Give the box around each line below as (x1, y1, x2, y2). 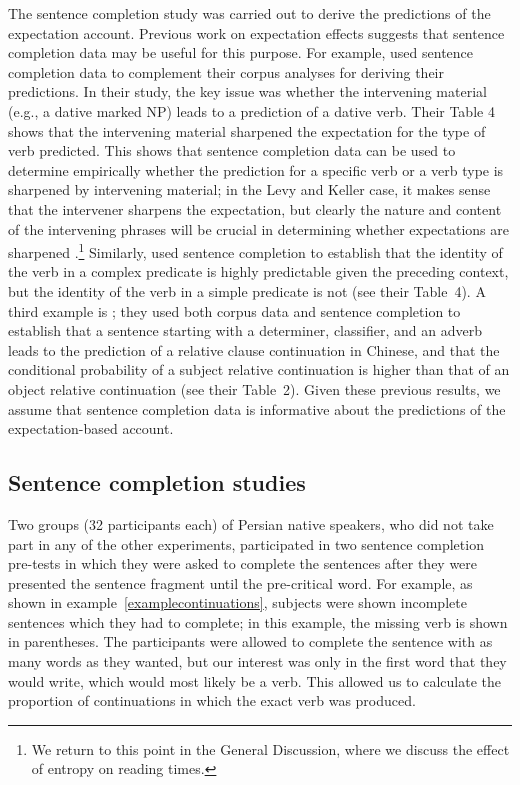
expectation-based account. (8, 418, 174, 439)
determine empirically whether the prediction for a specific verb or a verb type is (8, 159, 504, 180)
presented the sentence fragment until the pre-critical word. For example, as (8, 572, 473, 593)
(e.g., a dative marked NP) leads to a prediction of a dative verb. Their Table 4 (8, 100, 495, 121)
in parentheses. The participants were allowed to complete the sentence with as (8, 631, 493, 652)
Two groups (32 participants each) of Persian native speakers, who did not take (8, 513, 494, 534)
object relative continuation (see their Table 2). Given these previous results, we (8, 378, 501, 399)
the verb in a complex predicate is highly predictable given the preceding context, (8, 261, 509, 282)
